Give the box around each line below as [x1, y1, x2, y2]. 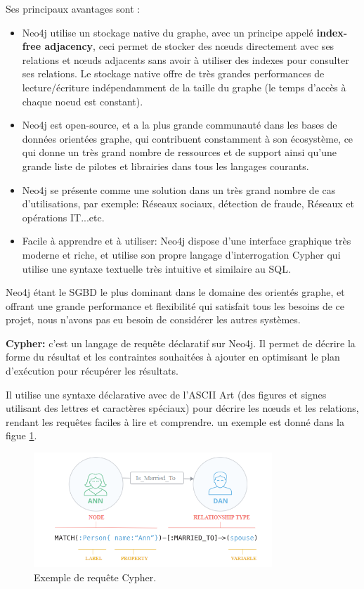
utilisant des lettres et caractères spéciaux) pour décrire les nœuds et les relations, [6, 401, 359, 415]
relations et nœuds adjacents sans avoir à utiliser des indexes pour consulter [22, 52, 349, 67]
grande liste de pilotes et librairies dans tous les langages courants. [22, 158, 309, 173]
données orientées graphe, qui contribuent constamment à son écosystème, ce [22, 131, 353, 145]
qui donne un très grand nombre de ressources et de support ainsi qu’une [22, 145, 337, 160]
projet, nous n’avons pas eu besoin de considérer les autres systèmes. [6, 312, 301, 327]
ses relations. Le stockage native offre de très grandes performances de [22, 66, 325, 81]
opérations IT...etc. [22, 209, 105, 224]
